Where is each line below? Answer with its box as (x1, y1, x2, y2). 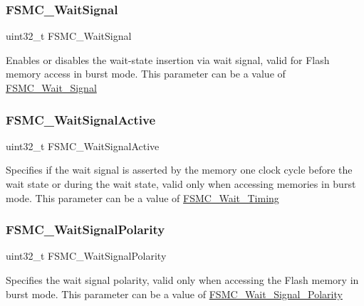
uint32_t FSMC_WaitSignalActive (6, 138, 160, 153)
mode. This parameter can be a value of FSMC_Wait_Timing (6, 190, 279, 205)
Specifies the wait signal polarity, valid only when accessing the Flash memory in (6, 273, 359, 287)
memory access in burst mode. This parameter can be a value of (6, 66, 286, 81)
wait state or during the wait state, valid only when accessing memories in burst (6, 176, 356, 191)
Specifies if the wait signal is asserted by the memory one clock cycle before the (6, 162, 353, 177)
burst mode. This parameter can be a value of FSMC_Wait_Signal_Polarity (6, 286, 343, 301)
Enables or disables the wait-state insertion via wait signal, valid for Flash (6, 52, 330, 67)
